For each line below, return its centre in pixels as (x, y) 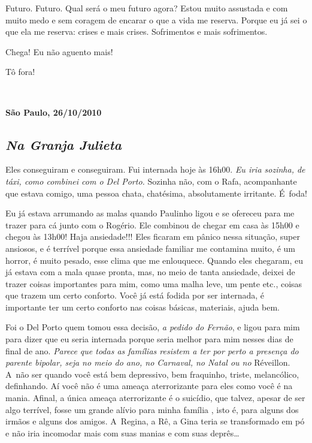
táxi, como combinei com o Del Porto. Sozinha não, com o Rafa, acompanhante (151, 181)
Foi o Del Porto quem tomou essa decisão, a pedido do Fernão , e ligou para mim (153, 327)
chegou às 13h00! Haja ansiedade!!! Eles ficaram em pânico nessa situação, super (153, 236)
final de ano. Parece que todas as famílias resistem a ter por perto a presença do (152, 350)
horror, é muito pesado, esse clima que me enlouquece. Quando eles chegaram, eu (155, 260)
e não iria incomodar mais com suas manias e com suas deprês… (122, 433)
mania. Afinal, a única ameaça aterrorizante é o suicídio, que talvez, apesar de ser (155, 398)
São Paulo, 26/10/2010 (54, 112)
